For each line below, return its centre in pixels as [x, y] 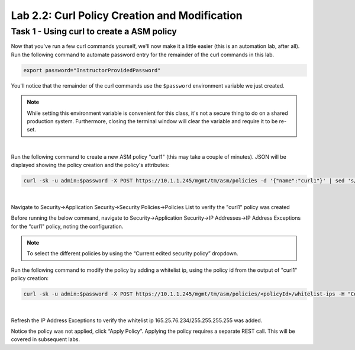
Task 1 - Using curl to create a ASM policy [94, 31]
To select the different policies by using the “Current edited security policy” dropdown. [133, 253]
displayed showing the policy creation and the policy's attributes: [90, 165]
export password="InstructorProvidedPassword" [92, 70]
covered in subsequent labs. [46, 339]
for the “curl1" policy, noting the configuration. [67, 226]
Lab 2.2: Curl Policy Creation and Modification [127, 15]
